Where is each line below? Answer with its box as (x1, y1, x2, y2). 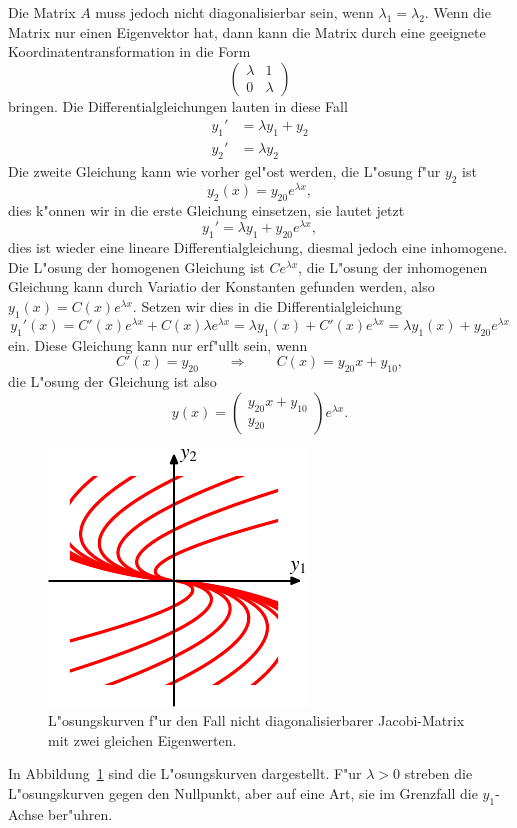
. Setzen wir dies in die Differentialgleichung (132, 295, 402, 316)
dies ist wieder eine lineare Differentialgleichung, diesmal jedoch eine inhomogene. (8, 237, 508, 258)
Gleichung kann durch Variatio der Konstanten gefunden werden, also (8, 276, 435, 297)
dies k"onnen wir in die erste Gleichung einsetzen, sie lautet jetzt (8, 199, 405, 220)
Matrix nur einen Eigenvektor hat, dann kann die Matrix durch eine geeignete (8, 21, 486, 42)
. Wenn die (424, 2, 491, 22)
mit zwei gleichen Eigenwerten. (48, 729, 237, 750)
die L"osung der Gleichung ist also (8, 371, 217, 392)
